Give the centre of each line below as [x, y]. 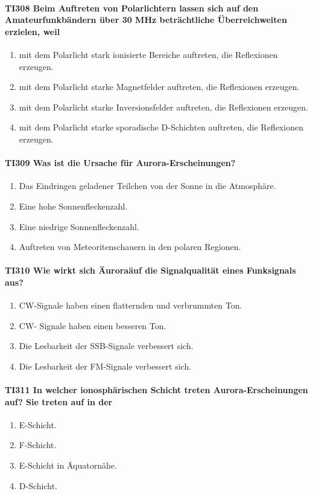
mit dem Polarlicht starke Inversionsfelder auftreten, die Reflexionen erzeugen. [163, 107]
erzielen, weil [33, 31]
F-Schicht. [38, 445]
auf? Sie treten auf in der [59, 401]
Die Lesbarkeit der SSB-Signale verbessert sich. [106, 346]
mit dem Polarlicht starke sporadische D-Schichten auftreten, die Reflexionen [161, 127]
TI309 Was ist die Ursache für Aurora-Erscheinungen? [120, 163]
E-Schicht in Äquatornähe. [68, 465]
